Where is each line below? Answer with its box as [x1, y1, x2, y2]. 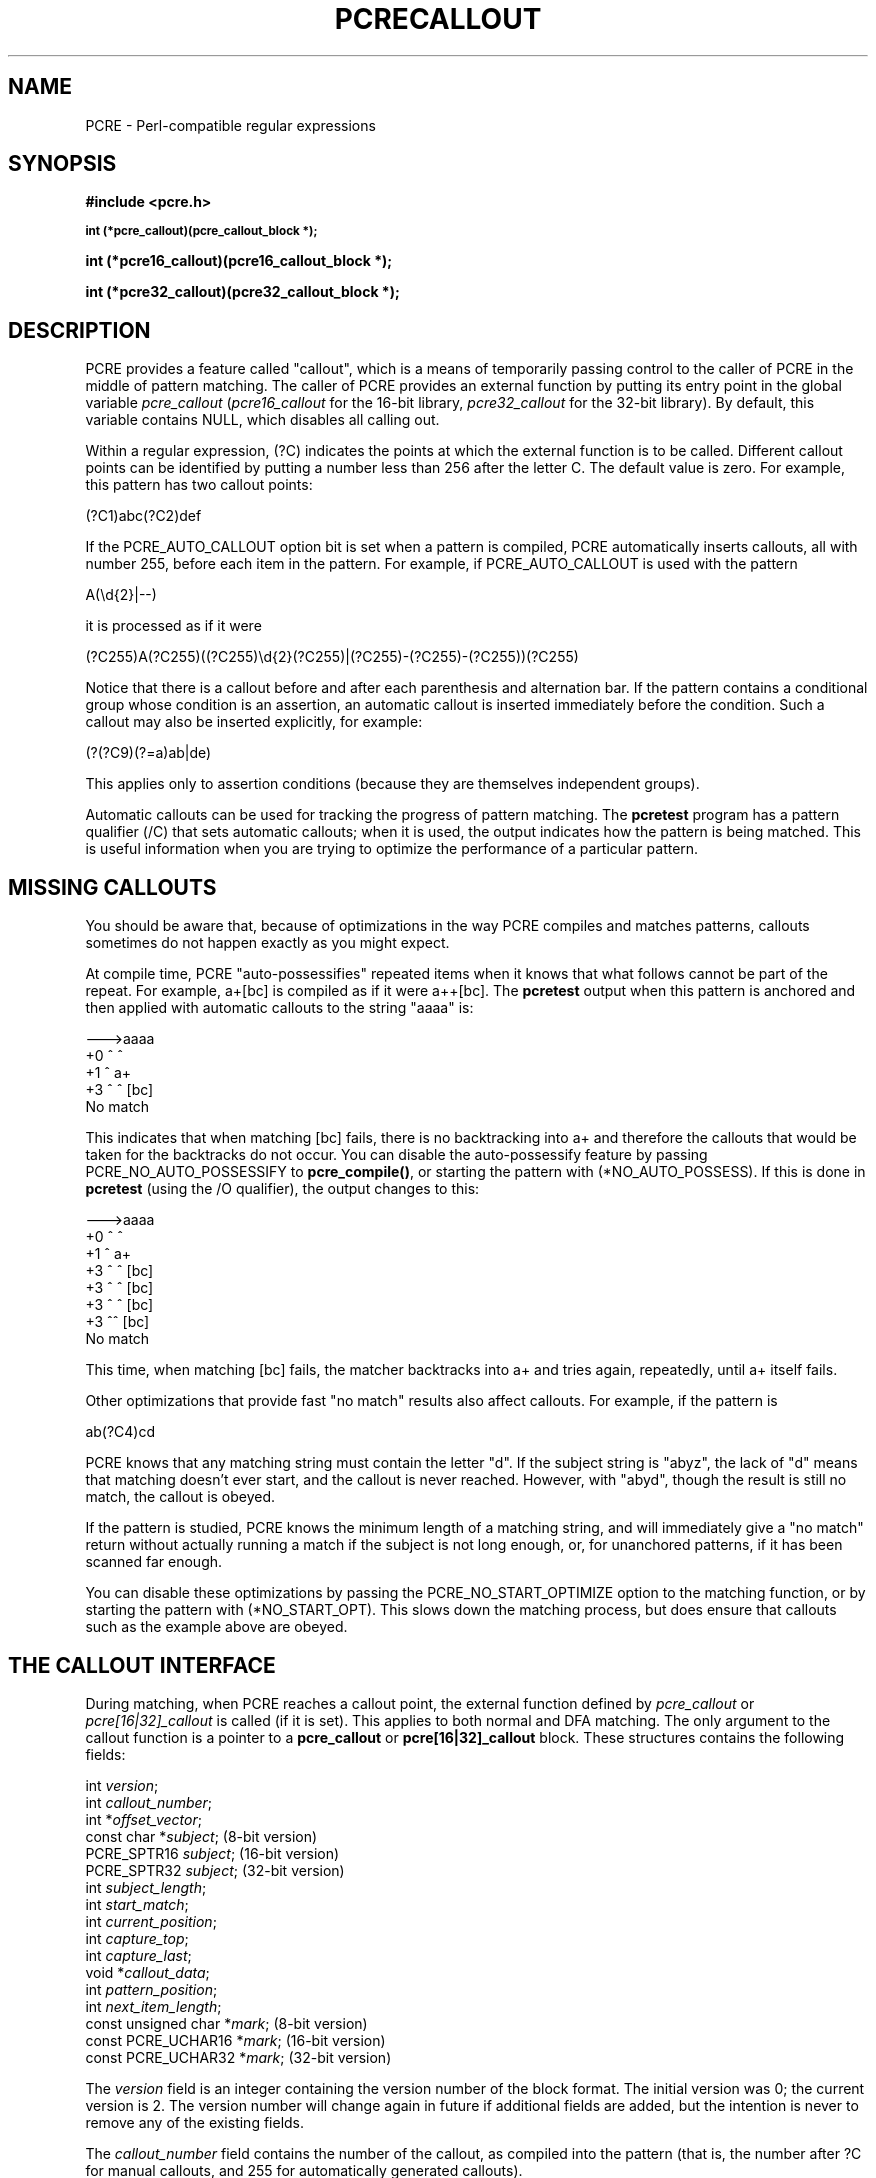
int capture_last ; [85, 1946, 192, 1964]
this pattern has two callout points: [85, 476, 313, 494]
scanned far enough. [85, 1553, 223, 1571]
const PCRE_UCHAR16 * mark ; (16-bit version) [85, 2031, 386, 2049]
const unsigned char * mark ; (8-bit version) [85, 2014, 368, 2032]
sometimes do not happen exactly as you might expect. [85, 934, 450, 952]
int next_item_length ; [85, 1997, 222, 2015]
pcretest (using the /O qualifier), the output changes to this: [85, 1180, 480, 1198]
